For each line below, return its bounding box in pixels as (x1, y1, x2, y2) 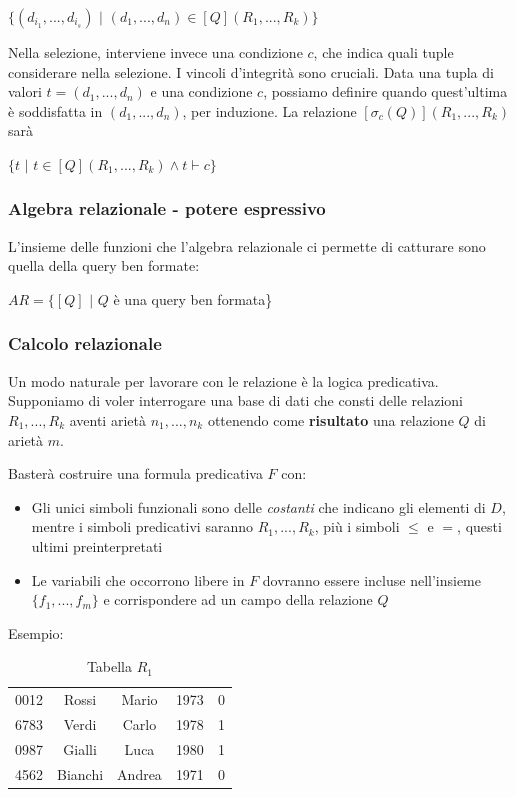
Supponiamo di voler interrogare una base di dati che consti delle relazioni (8, 390, 463, 411)
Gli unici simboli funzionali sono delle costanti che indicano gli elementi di (31, 496, 486, 517)
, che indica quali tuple (313, 42, 454, 62)
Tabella (86, 656, 132, 677)
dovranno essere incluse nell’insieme (262, 569, 481, 590)
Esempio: (8, 622, 64, 643)
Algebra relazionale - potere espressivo (8, 196, 326, 221)
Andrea (117, 763, 162, 784)
